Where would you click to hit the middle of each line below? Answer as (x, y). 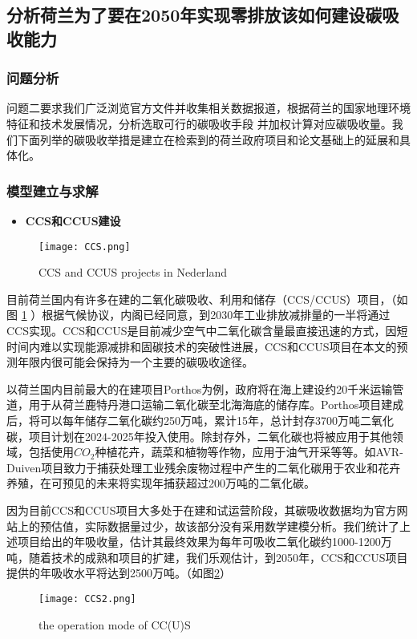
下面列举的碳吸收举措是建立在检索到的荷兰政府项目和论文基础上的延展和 (208, 139)
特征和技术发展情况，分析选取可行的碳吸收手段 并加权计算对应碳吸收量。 (199, 123)
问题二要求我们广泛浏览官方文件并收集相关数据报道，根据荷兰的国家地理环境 (208, 108)
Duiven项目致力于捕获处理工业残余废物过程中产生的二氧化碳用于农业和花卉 (204, 467)
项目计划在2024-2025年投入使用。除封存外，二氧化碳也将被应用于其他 (210, 436)
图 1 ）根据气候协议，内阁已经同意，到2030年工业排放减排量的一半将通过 (198, 315)
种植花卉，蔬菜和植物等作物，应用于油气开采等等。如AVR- (249, 452)
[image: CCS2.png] (87, 599)
